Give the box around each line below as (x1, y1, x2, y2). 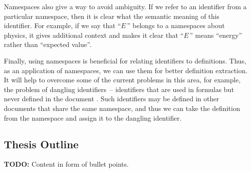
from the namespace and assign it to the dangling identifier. (4, 112, 182, 123)
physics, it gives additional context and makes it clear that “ (4, 30, 184, 40)
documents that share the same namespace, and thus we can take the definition (4, 103, 240, 113)
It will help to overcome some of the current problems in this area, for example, (4, 75, 241, 85)
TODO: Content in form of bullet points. (4, 159, 129, 169)
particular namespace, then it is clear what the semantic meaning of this (4, 11, 219, 21)
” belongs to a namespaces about (127, 20, 225, 31)
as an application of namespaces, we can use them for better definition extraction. (4, 65, 248, 75)
